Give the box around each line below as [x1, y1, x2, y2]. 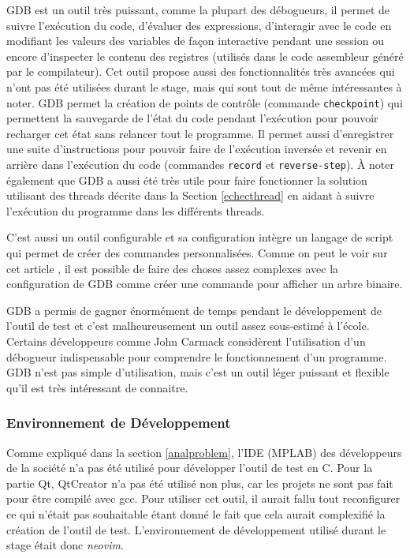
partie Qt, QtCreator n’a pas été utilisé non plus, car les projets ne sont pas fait [6, 474, 393, 491]
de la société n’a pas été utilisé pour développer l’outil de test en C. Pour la [6, 459, 373, 476]
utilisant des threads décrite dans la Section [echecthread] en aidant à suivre [6, 187, 375, 204]
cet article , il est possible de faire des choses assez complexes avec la [6, 260, 339, 276]
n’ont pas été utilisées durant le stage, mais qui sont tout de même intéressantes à [6, 78, 402, 95]
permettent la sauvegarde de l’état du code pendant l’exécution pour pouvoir [6, 110, 378, 126]
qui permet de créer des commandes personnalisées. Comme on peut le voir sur [6, 245, 388, 261]
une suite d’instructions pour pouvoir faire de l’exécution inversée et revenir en [6, 140, 387, 157]
